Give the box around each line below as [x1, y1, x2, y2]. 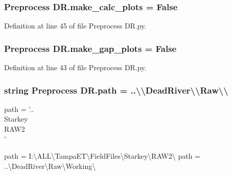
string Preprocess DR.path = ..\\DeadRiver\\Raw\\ [4, 83, 228, 96]
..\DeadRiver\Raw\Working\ [4, 160, 96, 171]
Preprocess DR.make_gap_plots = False [4, 42, 177, 54]
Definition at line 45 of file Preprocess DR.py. [4, 20, 147, 31]
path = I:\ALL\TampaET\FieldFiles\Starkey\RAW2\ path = [4, 151, 200, 161]
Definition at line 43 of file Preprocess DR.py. [4, 62, 147, 73]
